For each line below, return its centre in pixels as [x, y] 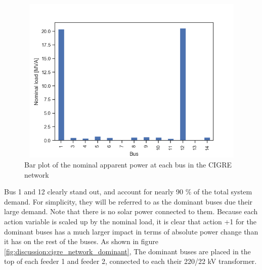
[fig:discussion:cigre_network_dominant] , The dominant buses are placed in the [127, 251]
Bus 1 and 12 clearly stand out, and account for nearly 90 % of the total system [128, 192]
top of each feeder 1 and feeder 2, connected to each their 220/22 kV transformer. [130, 261]
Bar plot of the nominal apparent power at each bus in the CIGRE [128, 164]
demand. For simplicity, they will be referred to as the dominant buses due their [128, 201]
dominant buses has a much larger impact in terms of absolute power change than [131, 231]
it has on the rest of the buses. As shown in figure [81, 241]
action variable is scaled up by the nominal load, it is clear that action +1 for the [130, 221]
